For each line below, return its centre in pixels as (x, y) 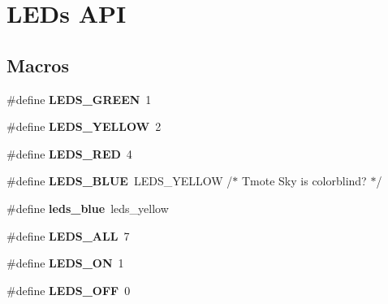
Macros (38, 65)
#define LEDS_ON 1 (65, 263)
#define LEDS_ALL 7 (68, 235)
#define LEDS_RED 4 (69, 153)
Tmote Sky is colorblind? (304, 181)
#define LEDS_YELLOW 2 (84, 126)
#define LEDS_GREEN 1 (79, 99)
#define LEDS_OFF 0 (69, 290)
